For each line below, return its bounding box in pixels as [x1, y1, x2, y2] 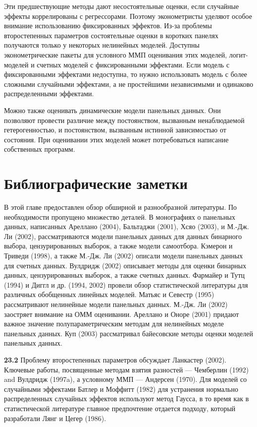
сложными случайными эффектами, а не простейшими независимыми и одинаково [4, 78, 254, 89]
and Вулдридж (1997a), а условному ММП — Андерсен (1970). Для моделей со [4, 374, 247, 384]
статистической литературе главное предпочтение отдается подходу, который [4, 403, 236, 413]
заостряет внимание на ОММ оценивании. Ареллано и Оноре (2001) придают [4, 308, 239, 319]
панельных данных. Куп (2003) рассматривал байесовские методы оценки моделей [4, 328, 254, 338]
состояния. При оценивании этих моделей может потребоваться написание [4, 134, 229, 144]
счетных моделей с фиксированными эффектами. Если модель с [37, 59, 230, 69]
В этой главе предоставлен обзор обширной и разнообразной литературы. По [4, 202, 237, 212]
